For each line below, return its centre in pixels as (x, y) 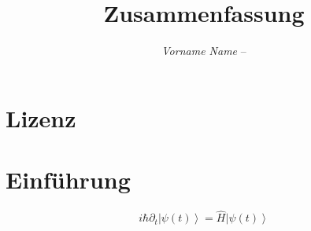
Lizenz (41, 117)
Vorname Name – (204, 51)
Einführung (68, 180)
